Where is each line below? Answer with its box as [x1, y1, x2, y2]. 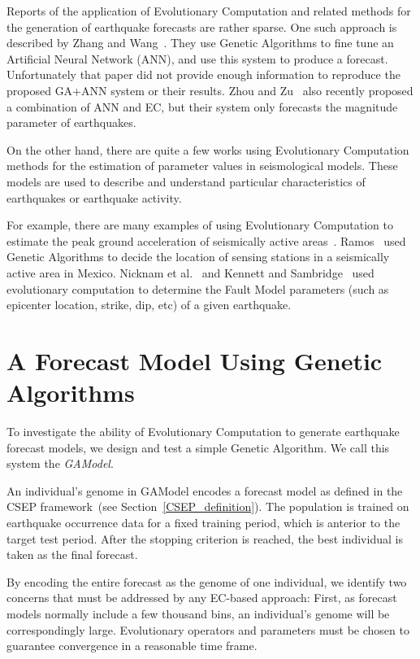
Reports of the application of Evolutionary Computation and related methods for [6, 2, 411, 19]
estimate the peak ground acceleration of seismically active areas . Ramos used [6, 232, 406, 249]
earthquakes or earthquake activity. [6, 189, 182, 206]
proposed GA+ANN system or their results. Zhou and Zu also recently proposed [6, 81, 414, 98]
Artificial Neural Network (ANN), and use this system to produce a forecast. [6, 50, 388, 67]
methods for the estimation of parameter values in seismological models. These [6, 157, 398, 174]
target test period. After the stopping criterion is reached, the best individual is [6, 530, 403, 547]
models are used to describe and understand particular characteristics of [6, 172, 366, 190]
